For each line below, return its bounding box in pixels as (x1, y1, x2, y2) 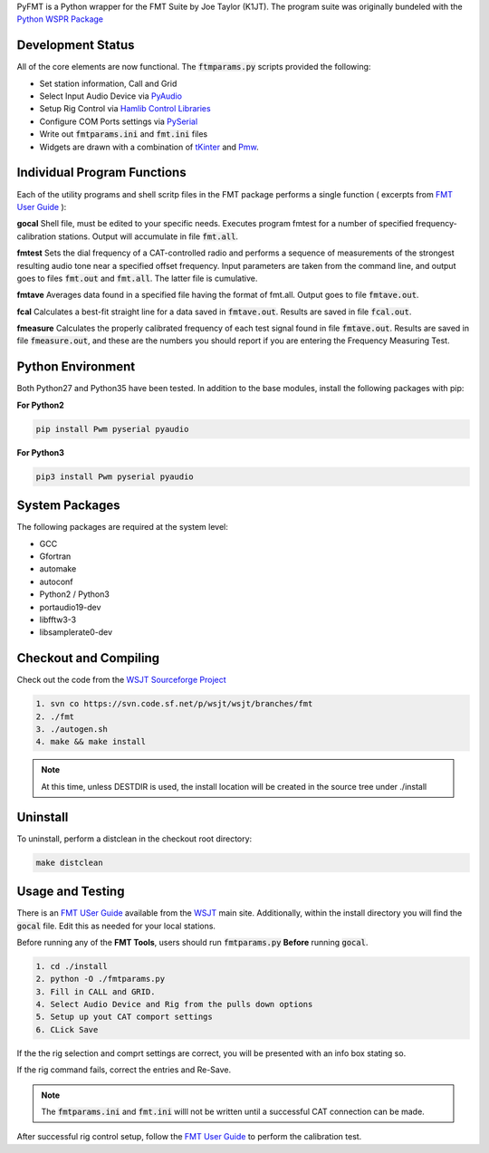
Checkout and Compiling (16, 650, 160, 666)
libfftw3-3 (39, 614, 77, 625)
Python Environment (16, 359, 136, 375)
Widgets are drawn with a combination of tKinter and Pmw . (39, 141, 259, 152)
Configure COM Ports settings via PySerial (39, 116, 198, 127)
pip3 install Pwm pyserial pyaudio (35, 471, 194, 482)
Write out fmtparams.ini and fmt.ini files (39, 129, 208, 139)
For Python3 (16, 447, 65, 457)
